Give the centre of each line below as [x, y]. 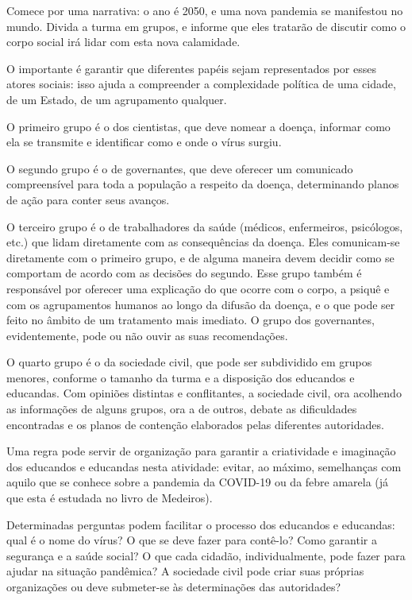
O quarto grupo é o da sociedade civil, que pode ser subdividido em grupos [189, 362]
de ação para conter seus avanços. [88, 199]
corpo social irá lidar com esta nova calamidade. [123, 42]
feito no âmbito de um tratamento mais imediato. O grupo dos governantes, [191, 320]
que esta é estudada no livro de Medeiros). [110, 498]
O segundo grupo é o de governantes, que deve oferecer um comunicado [180, 168]
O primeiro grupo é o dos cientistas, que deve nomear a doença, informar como [198, 126]
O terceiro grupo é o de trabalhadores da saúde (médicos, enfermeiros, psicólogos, [205, 226]
